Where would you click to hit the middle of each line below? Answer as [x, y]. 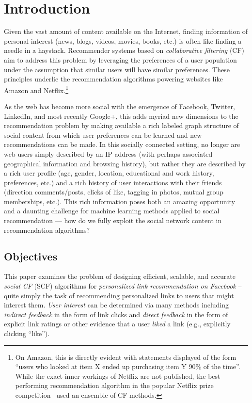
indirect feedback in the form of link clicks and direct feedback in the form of [116, 314]
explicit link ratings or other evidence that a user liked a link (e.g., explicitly [117, 324]
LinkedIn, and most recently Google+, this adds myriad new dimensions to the [121, 116]
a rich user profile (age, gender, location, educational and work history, [109, 173]
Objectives [31, 256]
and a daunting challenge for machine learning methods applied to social [112, 211]
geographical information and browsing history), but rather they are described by [125, 163]
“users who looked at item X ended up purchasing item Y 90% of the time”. [128, 366]
